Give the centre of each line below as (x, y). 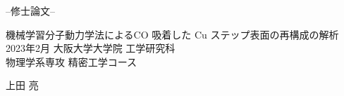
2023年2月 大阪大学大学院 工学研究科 (91, 48)
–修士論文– (30, 11)
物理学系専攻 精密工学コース (71, 61)
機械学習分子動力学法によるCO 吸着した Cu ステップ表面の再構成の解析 (172, 34)
